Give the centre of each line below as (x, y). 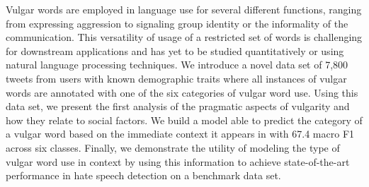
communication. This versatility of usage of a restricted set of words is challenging (184, 37)
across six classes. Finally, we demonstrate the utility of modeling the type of (173, 147)
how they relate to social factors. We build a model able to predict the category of (184, 120)
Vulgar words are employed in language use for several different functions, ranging (184, 9)
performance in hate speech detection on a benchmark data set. (143, 175)
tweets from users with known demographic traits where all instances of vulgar (176, 78)
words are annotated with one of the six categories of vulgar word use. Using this (182, 92)
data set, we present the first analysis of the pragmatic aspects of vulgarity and (178, 106)
